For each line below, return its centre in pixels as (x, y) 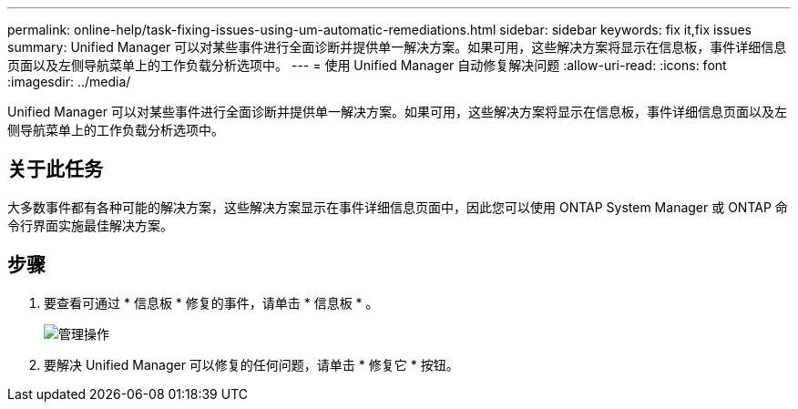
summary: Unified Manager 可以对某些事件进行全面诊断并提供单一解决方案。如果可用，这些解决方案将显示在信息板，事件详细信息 (397, 47)
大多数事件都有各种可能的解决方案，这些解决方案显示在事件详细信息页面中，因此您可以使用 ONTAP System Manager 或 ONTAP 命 (398, 207)
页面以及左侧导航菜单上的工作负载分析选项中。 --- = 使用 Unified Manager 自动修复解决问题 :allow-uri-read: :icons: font (367, 65)
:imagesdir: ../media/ (69, 82)
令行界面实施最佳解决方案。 (90, 225)
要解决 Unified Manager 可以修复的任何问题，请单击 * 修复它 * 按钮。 (251, 364)
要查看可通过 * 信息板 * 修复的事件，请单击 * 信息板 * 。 (211, 302)
